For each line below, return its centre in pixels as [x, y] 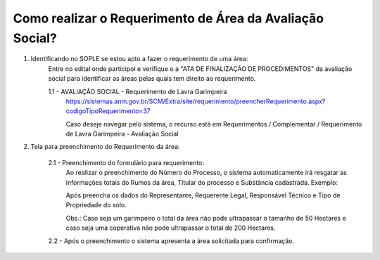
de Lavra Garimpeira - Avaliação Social [122, 134]
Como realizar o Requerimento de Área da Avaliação [168, 18]
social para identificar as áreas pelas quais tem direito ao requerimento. [152, 79]
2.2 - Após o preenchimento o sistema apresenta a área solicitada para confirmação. [171, 241]
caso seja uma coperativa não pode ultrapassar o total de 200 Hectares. [171, 228]
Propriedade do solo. [96, 205]
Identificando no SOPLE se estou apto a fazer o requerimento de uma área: [139, 59]
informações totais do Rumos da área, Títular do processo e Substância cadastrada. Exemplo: [202, 182]
